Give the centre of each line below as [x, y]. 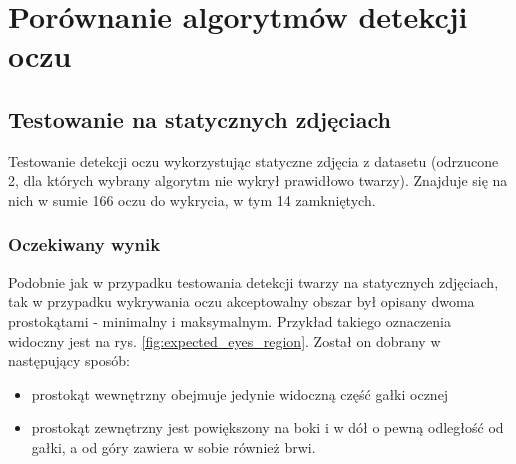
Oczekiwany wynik [84, 244]
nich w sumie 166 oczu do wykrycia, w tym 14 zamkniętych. [192, 199]
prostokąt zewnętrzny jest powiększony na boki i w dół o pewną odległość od [267, 427]
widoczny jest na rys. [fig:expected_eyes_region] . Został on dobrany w [224, 340]
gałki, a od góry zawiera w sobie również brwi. [173, 446]
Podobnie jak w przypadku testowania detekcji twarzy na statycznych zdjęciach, [253, 281]
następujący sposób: [69, 360]
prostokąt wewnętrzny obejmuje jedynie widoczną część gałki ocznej [240, 393]
